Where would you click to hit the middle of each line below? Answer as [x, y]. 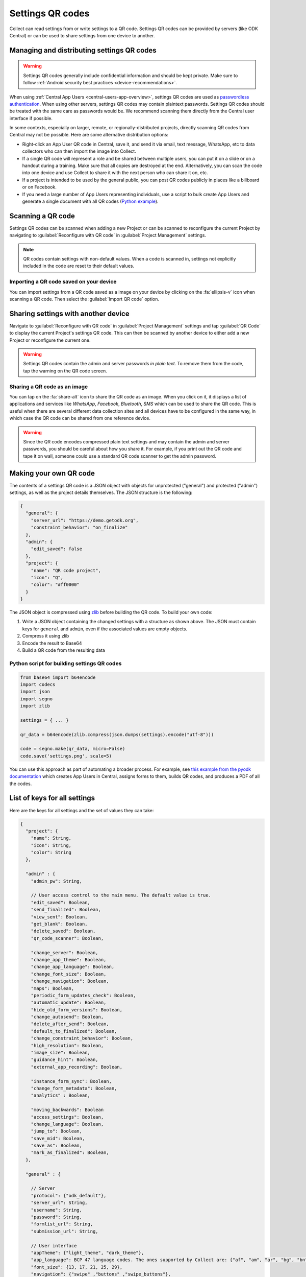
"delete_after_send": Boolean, [70, 1024]
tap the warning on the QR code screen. [65, 371]
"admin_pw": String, [57, 881]
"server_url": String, [59, 1203]
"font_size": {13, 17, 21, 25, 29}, [76, 1267]
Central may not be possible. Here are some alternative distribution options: [89, 135]
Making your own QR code [52, 473]
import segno [36, 699]
